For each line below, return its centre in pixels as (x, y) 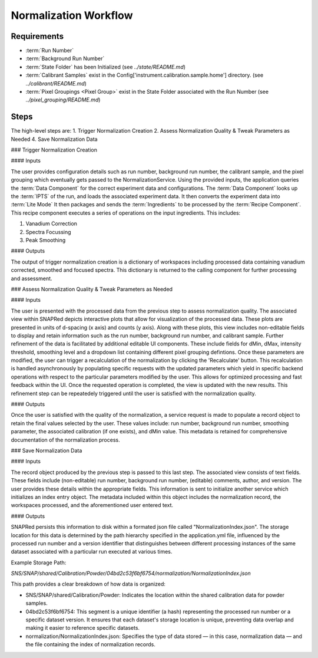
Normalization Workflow (72, 15)
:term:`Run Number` (50, 51)
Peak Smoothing (46, 240)
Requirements (37, 36)
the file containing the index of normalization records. (91, 644)
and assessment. (32, 278)
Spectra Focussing (48, 232)
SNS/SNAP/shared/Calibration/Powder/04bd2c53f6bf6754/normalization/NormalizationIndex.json (131, 573)
